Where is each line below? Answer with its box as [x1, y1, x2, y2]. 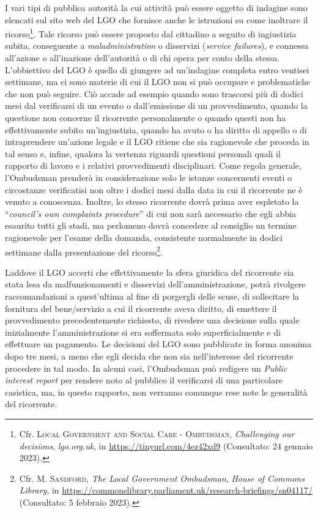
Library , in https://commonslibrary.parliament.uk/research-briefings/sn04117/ [19, 484, 313, 496]
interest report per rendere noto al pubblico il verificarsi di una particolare [5, 374, 283, 386]
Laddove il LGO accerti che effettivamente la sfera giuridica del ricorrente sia [5, 265, 294, 278]
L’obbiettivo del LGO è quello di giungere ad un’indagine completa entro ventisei [5, 63, 309, 76]
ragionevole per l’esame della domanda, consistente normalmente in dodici [5, 231, 283, 243]
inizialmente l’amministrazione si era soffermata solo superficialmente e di [5, 325, 281, 338]
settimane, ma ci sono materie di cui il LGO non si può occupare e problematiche [5, 75, 311, 88]
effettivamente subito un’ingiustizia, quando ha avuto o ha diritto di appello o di [5, 123, 307, 136]
